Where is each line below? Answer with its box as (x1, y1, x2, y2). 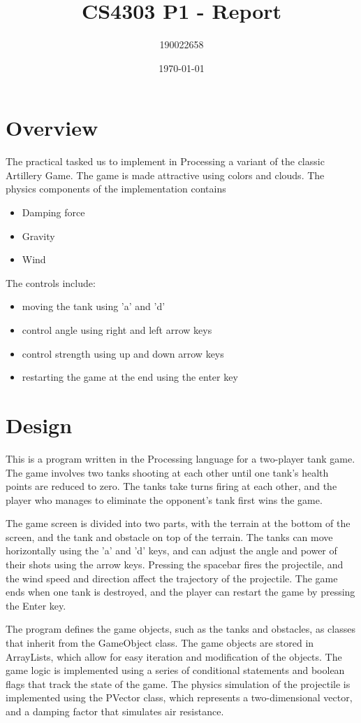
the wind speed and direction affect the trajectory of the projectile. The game (6, 570, 338, 585)
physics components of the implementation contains (6, 181, 226, 196)
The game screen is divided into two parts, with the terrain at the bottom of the (6, 516, 351, 531)
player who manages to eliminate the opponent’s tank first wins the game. (6, 492, 323, 507)
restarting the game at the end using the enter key (22, 370, 238, 384)
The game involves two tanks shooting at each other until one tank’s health (6, 465, 329, 479)
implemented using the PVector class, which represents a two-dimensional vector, (6, 690, 353, 705)
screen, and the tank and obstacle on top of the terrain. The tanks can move (6, 529, 333, 544)
